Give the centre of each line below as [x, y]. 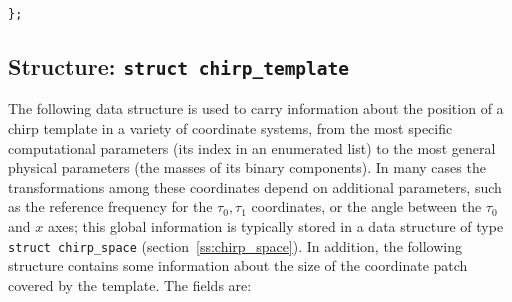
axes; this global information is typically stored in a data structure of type [275, 226]
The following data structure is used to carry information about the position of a [256, 108]
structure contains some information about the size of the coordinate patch [238, 265]
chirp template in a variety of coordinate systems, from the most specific [230, 128]
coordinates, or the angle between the [366, 206]
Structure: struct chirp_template [179, 66]
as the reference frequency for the [110, 206]
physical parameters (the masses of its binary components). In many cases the [247, 167]
